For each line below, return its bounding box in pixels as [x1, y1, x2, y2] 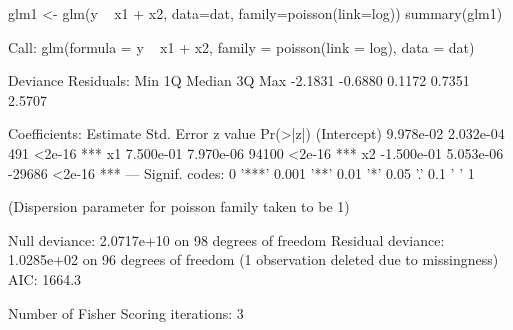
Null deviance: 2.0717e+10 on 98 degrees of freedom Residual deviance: [8, 229, 445, 250]
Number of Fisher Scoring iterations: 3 [8, 302, 244, 323]
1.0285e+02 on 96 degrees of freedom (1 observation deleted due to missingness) [8, 249, 499, 270]
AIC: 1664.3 [8, 268, 82, 289]
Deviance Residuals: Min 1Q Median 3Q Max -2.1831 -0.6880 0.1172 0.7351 [8, 70, 470, 91]
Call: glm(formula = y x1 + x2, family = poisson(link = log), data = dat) [8, 36, 475, 57]
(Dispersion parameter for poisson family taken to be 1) [8, 196, 350, 217]
